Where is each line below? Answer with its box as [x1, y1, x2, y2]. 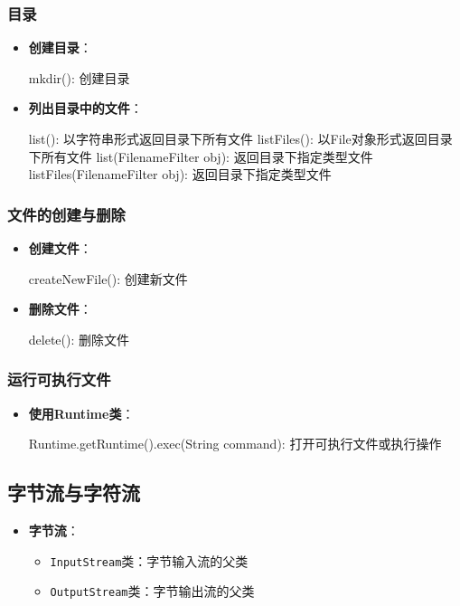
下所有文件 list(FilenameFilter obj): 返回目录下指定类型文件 [28, 147, 373, 166]
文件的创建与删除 [7, 203, 126, 225]
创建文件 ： [28, 239, 92, 257]
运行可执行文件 [7, 368, 111, 391]
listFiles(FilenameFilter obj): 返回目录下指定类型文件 [28, 165, 332, 184]
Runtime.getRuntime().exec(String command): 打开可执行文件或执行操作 [28, 434, 442, 453]
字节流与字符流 [7, 478, 140, 507]
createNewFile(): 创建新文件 [28, 269, 188, 288]
